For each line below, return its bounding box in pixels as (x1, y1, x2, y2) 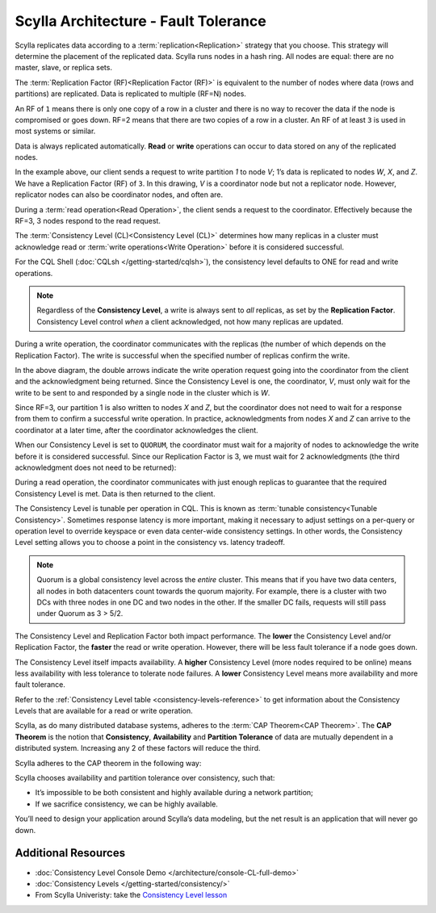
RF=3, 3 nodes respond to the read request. (15, 216, 161, 226)
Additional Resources (15, 846, 125, 860)
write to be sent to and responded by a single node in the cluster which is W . (15, 387, 270, 397)
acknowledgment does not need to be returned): (15, 463, 177, 472)
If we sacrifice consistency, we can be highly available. (35, 799, 218, 809)
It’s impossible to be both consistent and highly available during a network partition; (35, 788, 314, 798)
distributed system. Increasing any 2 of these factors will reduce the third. (15, 743, 262, 753)
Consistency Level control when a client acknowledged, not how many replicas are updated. (36, 316, 344, 326)
